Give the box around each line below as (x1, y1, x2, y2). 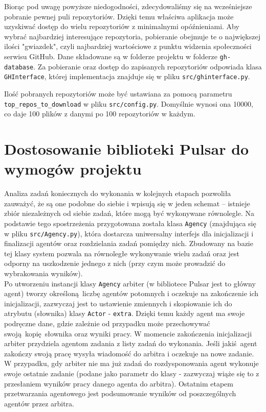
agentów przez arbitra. (4, 398, 75, 408)
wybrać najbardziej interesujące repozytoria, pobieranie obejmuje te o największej (4, 31, 260, 41)
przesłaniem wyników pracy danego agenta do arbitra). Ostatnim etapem (4, 378, 233, 389)
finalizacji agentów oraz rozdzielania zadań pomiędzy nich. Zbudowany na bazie (4, 238, 253, 249)
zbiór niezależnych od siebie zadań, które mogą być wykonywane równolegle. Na (4, 208, 254, 219)
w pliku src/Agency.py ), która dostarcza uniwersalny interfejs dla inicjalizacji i (4, 228, 254, 238)
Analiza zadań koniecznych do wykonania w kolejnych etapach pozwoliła (4, 188, 231, 199)
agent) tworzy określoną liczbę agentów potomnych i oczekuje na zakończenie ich (4, 288, 259, 299)
